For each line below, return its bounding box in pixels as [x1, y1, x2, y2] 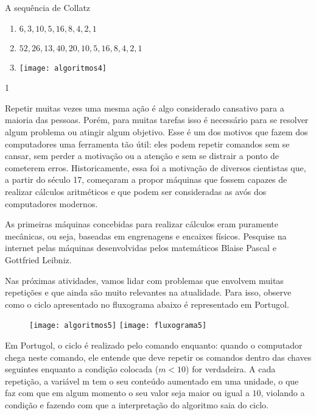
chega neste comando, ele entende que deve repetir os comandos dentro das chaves [5, 350, 312, 363]
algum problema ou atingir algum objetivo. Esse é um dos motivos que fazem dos [5, 126, 308, 138]
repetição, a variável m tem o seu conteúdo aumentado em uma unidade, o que [5, 374, 299, 387]
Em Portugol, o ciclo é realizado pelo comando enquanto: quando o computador [5, 339, 303, 351]
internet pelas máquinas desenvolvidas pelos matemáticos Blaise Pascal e [5, 241, 276, 254]
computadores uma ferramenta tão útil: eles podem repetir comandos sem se [5, 137, 290, 150]
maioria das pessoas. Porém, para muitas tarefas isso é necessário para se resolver [5, 113, 309, 126]
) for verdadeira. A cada [186, 363, 276, 375]
